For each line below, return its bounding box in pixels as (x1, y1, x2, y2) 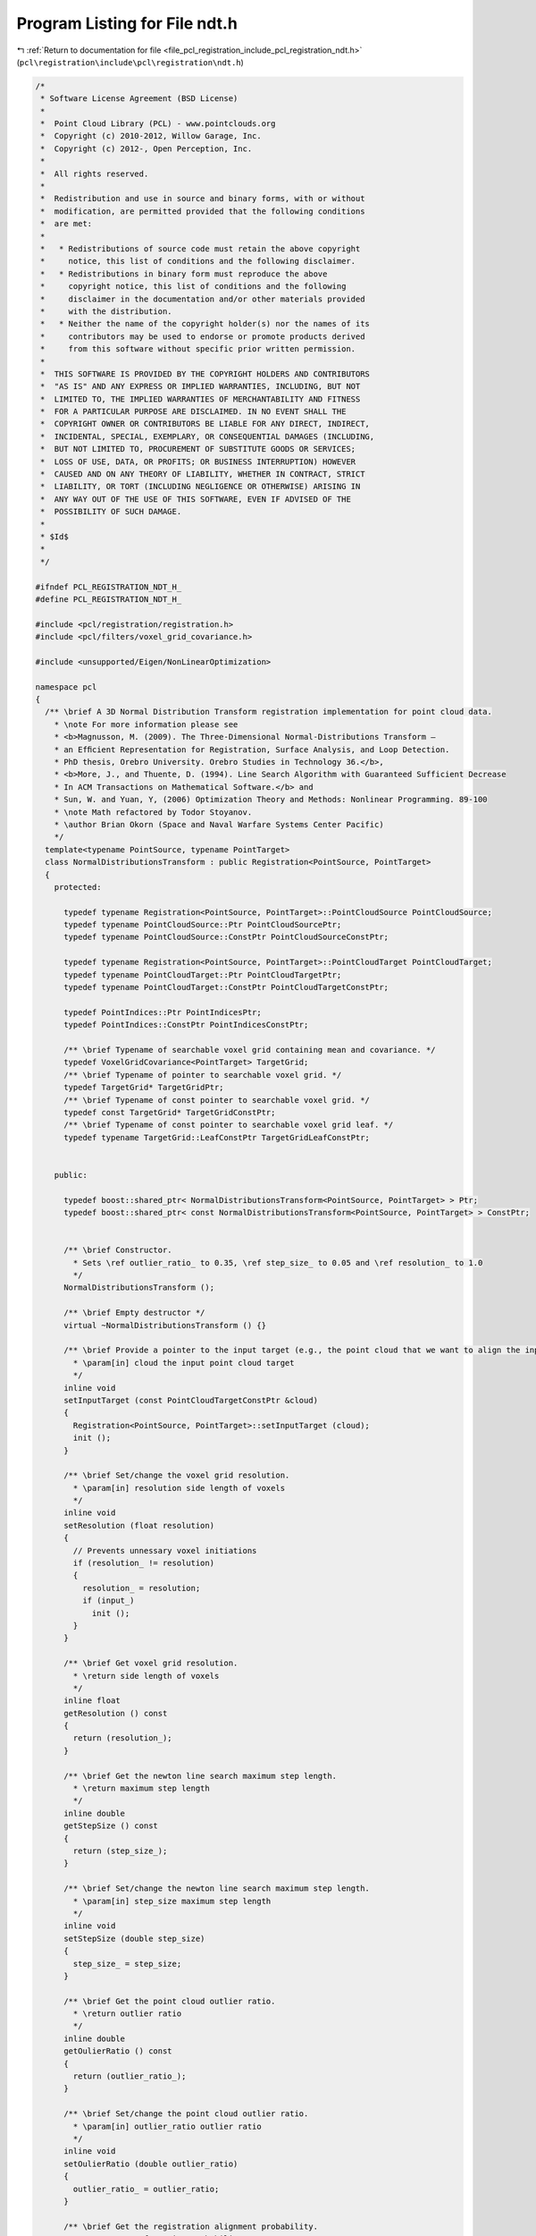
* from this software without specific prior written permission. (40, 344, 356, 354)
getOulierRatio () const (63, 2046, 173, 2056)
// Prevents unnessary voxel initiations (72, 1546, 257, 1555)
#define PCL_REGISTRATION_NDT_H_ (35, 594, 182, 604)
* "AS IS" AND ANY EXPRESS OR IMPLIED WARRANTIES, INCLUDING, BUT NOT (40, 381, 361, 392)
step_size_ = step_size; (72, 1959, 182, 1969)
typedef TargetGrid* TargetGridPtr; (63, 1082, 224, 1093)
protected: (54, 882, 102, 892)
